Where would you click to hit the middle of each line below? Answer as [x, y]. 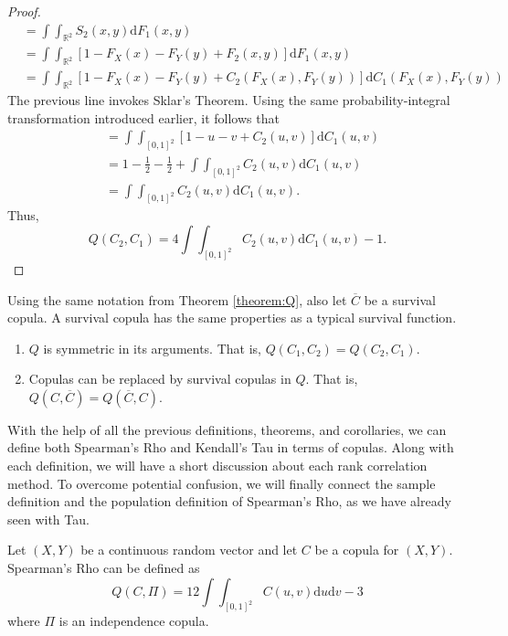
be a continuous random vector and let [189, 550]
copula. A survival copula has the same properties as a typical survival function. [232, 318]
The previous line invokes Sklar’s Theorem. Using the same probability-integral [229, 100]
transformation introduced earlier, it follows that [143, 117]
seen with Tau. [48, 519]
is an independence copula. [134, 621]
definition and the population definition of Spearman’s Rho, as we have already [229, 501]
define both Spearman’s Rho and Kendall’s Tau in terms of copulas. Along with [231, 447]
